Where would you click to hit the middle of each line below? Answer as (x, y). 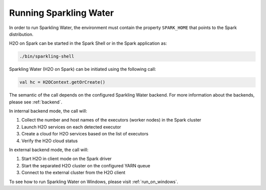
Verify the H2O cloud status (50, 141)
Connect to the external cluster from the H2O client (73, 173)
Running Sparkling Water (62, 13)
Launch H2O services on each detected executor (71, 127)
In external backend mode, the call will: (49, 150)
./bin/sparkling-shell (47, 56)
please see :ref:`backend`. (36, 102)
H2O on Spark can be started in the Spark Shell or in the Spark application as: (88, 43)
